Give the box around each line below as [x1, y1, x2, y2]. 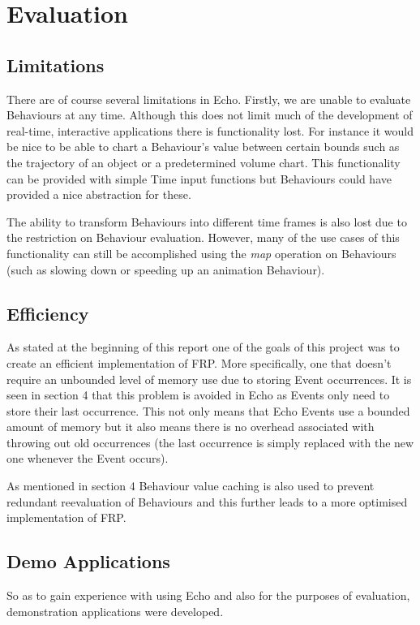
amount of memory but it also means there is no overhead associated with [6, 418, 375, 435]
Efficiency [6, 300, 89, 325]
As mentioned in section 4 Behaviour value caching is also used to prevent [6, 477, 375, 494]
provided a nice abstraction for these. [6, 186, 191, 203]
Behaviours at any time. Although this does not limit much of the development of [6, 106, 413, 123]
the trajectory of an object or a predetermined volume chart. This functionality [6, 153, 401, 170]
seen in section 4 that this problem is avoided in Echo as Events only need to [6, 386, 390, 403]
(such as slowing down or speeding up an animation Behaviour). [6, 261, 325, 278]
